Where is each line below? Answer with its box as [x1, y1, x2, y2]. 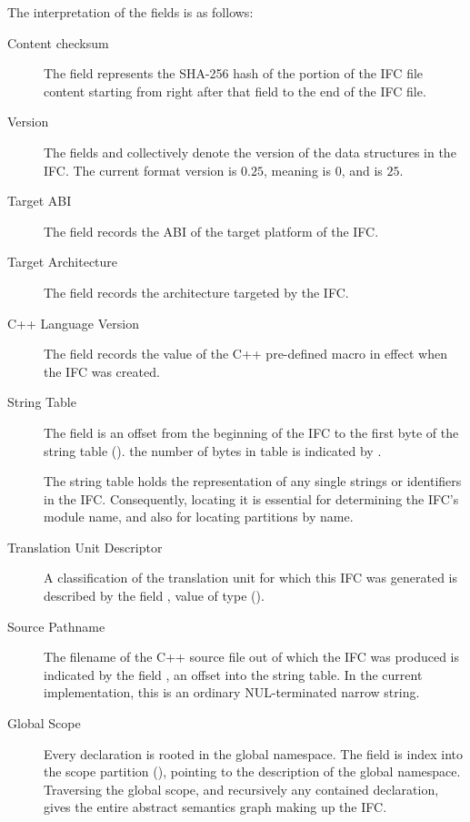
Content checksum [7, 33, 109, 52]
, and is [341, 160, 383, 179]
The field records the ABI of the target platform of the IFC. [44, 221, 379, 240]
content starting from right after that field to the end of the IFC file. [44, 81, 426, 100]
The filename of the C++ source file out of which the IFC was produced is [44, 647, 460, 666]
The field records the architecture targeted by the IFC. [44, 282, 349, 301]
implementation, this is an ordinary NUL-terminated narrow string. [44, 683, 420, 702]
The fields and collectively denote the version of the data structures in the [44, 142, 456, 161]
